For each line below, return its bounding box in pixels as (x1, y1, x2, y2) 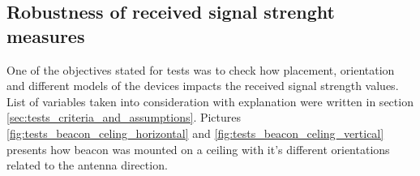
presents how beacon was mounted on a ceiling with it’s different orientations (6, 140, 390, 157)
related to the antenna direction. (6, 157, 168, 174)
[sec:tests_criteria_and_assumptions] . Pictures (6, 109, 242, 126)
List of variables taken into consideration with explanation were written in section (6, 92, 414, 109)
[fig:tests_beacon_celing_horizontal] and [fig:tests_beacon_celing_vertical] (6, 124, 384, 141)
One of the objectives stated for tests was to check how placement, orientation (6, 61, 395, 78)
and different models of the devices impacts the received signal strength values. (6, 77, 399, 94)
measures (6, 23, 85, 48)
